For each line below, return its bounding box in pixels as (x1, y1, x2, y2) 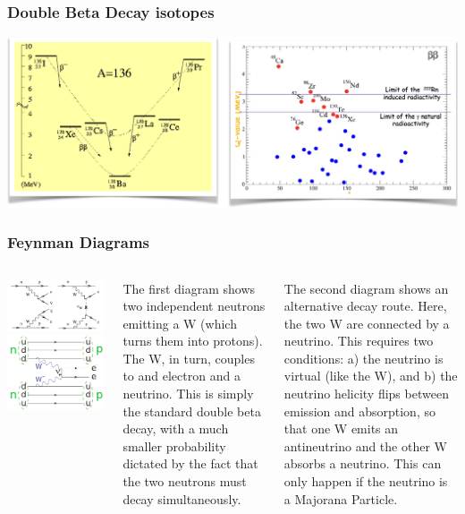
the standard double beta (123, 401, 261, 420)
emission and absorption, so (283, 401, 435, 420)
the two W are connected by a (283, 313, 450, 332)
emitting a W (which (123, 313, 237, 332)
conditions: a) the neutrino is (283, 348, 444, 367)
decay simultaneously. (123, 489, 241, 508)
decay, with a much (123, 419, 229, 438)
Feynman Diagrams (7, 231, 150, 253)
